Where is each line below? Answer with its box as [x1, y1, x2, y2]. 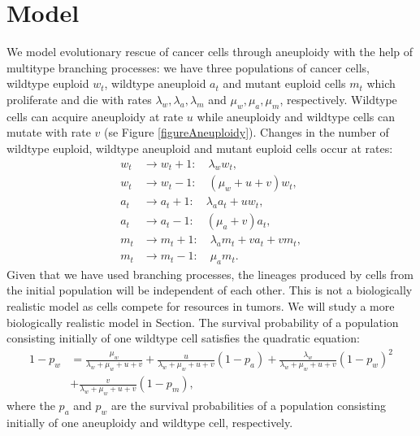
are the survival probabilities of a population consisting [111, 396, 387, 413]
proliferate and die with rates [6, 90, 152, 107]
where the [6, 396, 55, 413]
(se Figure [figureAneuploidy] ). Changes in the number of [103, 124, 389, 141]
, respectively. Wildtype [279, 90, 397, 107]
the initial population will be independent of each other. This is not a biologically [6, 281, 413, 299]
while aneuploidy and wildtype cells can [197, 107, 396, 124]
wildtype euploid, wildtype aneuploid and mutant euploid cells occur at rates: [6, 139, 393, 156]
